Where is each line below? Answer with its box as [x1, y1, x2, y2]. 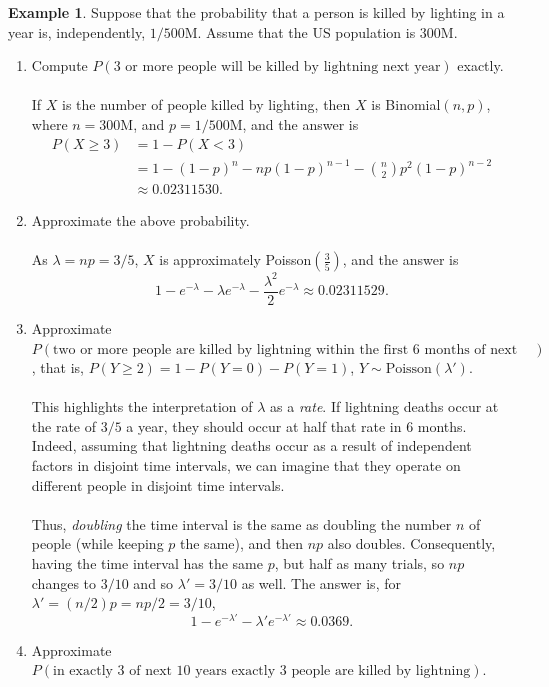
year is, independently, [8, 21, 146, 42]
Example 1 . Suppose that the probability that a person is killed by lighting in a [8, 2, 505, 22]
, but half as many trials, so [274, 553, 445, 574]
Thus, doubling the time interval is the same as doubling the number [31, 513, 452, 534]
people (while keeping [31, 533, 164, 554]
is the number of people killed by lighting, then [62, 94, 351, 115]
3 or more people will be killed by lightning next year [113, 60, 441, 75]
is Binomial [371, 94, 441, 115]
